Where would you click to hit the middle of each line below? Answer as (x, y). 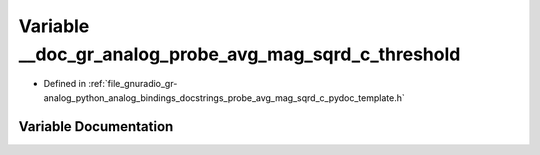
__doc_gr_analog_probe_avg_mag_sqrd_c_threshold (239, 54)
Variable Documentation (96, 126)
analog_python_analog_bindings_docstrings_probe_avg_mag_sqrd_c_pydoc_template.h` (224, 97)
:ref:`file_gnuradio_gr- (133, 84)
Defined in (65, 84)
